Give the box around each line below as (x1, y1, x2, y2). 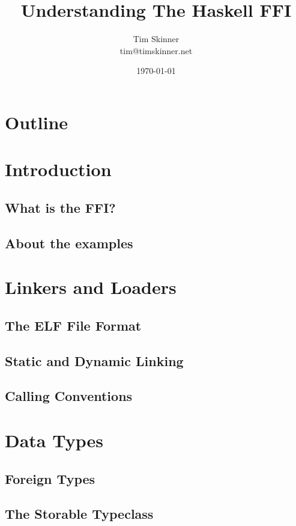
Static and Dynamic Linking (5, 351, 184, 370)
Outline (5, 109, 68, 134)
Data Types (5, 427, 103, 452)
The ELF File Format (5, 316, 142, 334)
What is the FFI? (5, 198, 116, 216)
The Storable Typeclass (5, 504, 154, 523)
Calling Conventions (5, 387, 133, 405)
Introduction (5, 157, 112, 182)
